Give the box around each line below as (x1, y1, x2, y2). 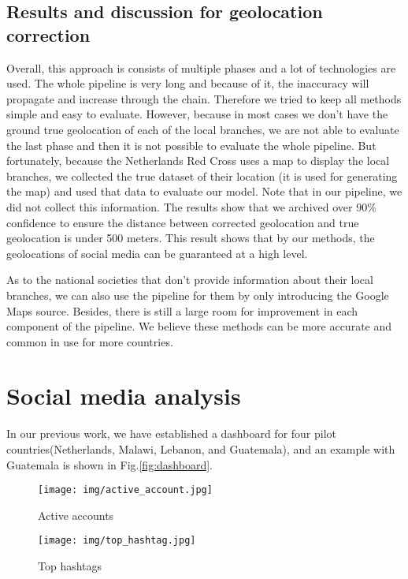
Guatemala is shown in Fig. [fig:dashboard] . (6, 456, 213, 473)
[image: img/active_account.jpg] (38, 484, 213, 496)
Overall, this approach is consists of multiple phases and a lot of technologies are (6, 59, 396, 76)
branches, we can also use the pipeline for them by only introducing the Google (6, 286, 389, 303)
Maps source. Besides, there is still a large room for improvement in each (6, 302, 358, 319)
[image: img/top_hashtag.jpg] (38, 535, 196, 547)
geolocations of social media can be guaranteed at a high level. (6, 245, 308, 261)
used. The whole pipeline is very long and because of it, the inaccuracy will (6, 75, 369, 92)
